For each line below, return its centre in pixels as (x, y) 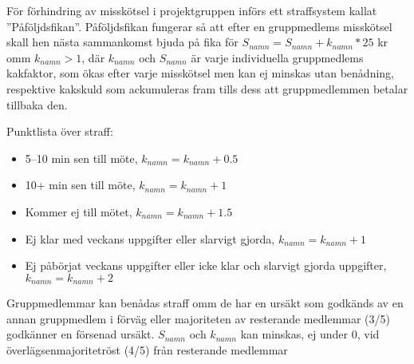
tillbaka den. (37, 104)
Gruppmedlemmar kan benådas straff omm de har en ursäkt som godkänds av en (205, 303)
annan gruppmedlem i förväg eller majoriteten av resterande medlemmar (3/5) (199, 318)
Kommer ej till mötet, (79, 211)
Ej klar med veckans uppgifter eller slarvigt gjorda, (150, 238)
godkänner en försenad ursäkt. (81, 334)
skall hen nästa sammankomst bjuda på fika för (122, 42)
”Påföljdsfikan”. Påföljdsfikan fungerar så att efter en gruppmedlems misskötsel (199, 26)
